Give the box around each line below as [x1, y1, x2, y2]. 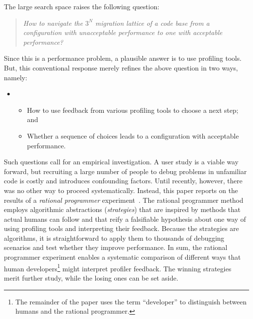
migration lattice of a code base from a [95, 18, 210, 28]
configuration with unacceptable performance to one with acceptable [23, 27, 222, 37]
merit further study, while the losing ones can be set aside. [4, 272, 179, 283]
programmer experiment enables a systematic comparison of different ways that [4, 252, 241, 262]
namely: [4, 72, 27, 82]
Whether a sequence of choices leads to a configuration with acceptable [27, 130, 239, 141]
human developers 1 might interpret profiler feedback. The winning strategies [4, 262, 232, 273]
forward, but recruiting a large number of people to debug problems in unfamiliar [4, 166, 247, 176]
